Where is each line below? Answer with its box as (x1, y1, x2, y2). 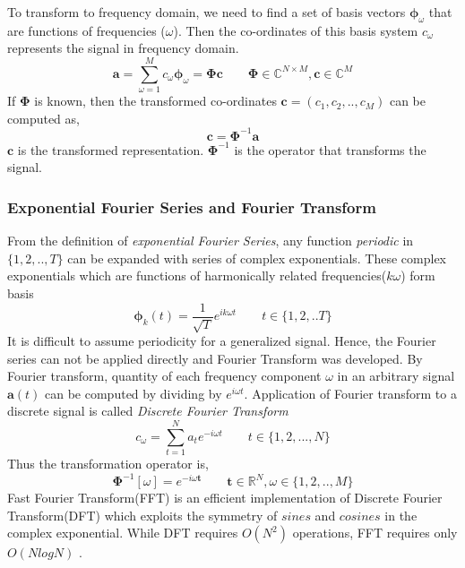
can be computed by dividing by (45, 383, 222, 402)
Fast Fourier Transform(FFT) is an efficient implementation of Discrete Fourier (7, 488, 443, 507)
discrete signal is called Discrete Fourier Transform (7, 401, 288, 420)
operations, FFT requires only (292, 523, 458, 542)
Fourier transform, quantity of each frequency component (7, 366, 322, 385)
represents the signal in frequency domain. (7, 39, 239, 57)
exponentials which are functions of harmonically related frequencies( (7, 266, 387, 285)
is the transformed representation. (17, 140, 204, 159)
